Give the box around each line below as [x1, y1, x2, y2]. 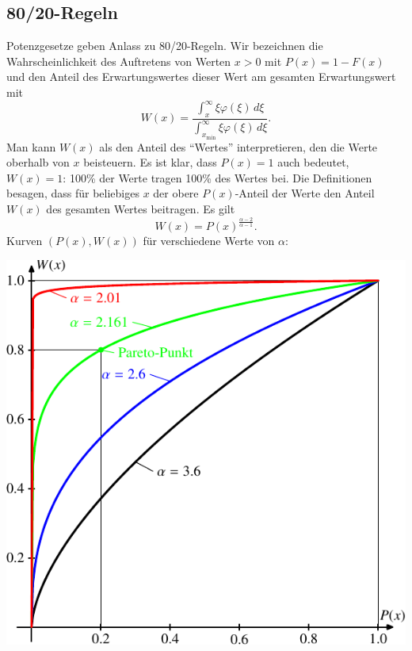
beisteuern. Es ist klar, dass [83, 154, 217, 170]
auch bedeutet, [277, 154, 349, 170]
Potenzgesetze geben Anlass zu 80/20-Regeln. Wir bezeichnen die [6, 37, 323, 54]
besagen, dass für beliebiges [6, 185, 139, 201]
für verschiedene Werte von [143, 232, 275, 249]
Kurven [6, 232, 43, 249]
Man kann [6, 138, 56, 155]
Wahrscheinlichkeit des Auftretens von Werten [6, 52, 231, 69]
